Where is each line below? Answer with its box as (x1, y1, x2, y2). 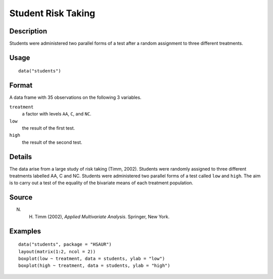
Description (9, 27, 48, 35)
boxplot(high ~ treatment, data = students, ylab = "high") (18, 263, 170, 268)
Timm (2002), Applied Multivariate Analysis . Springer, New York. (34, 213, 170, 220)
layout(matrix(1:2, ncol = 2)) (18, 249, 96, 254)
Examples (9, 227, 41, 235)
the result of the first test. (22, 125, 75, 131)
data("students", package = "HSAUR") (18, 242, 112, 248)
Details (9, 152, 32, 161)
